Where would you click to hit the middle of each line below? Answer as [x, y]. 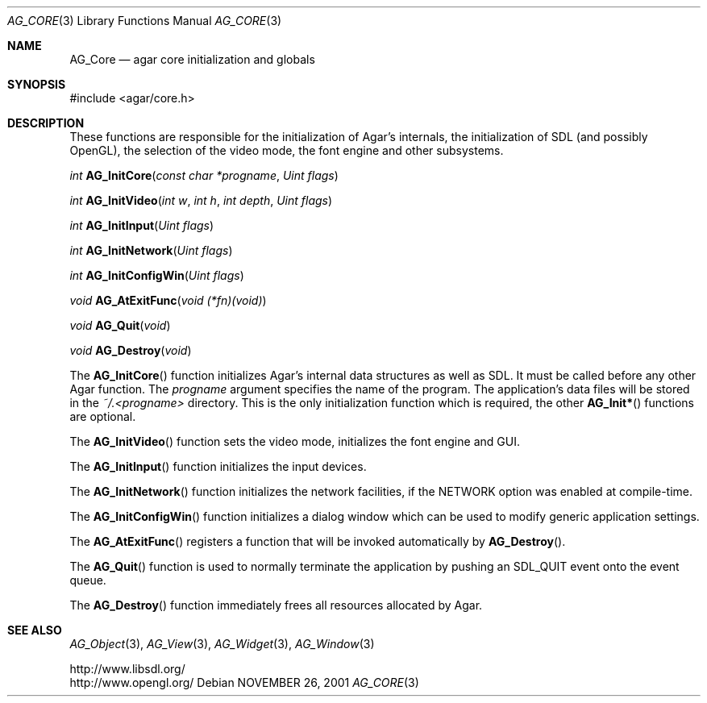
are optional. [103, 416]
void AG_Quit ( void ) [120, 325]
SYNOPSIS [37, 84]
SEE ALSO [35, 630]
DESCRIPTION [46, 123]
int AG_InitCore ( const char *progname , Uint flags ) [204, 175]
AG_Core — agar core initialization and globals [192, 59]
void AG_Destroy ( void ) [131, 350]
